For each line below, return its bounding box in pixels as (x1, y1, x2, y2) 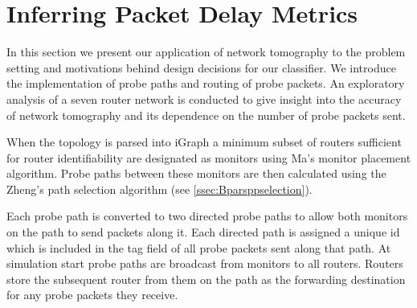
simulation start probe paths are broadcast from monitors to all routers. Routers (6, 255, 403, 272)
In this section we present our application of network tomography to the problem (6, 43, 406, 60)
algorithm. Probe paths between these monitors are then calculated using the (6, 165, 386, 182)
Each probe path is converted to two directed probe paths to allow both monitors (6, 207, 408, 224)
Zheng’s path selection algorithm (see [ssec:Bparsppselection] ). (6, 180, 313, 197)
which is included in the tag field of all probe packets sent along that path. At (6, 239, 391, 256)
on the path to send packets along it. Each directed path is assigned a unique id (6, 224, 400, 240)
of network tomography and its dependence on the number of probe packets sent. (6, 106, 406, 123)
